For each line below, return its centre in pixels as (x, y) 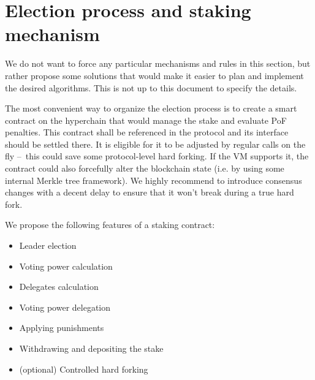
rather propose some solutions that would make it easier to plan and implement (154, 75)
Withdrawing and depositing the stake (91, 348)
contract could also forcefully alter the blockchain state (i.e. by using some (145, 168)
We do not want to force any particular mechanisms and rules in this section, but (158, 63)
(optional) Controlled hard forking (84, 369)
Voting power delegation (65, 307)
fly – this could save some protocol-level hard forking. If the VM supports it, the (157, 156)
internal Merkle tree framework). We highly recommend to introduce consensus (154, 180)
